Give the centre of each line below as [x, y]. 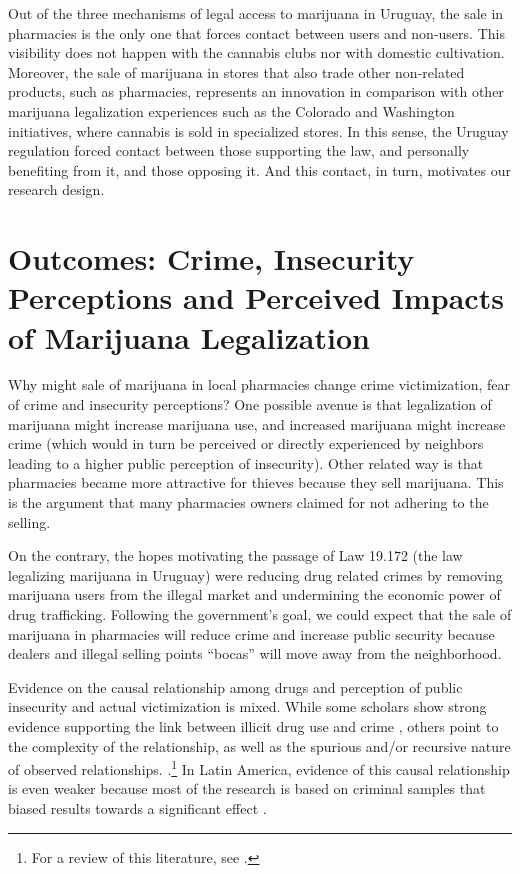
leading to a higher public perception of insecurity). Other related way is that [246, 462]
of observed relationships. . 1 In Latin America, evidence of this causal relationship [259, 767]
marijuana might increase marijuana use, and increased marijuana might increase [257, 423]
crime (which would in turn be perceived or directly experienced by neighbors [246, 443]
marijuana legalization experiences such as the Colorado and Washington [231, 110]
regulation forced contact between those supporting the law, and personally [239, 150]
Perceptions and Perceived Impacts [256, 297]
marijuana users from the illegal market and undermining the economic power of [254, 594]
